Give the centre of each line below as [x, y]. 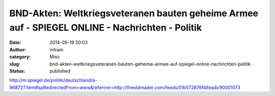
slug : [15, 64]
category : [20, 57]
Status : [17, 71]
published [60, 71]
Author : [18, 50]
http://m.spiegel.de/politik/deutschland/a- [53, 80]
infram [57, 50]
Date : [15, 43]
